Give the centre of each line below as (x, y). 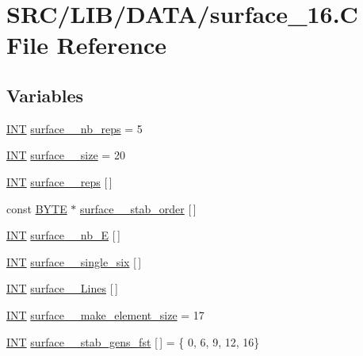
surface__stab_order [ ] (138, 208)
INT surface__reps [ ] (59, 181)
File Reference (87, 45)
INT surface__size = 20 (66, 155)
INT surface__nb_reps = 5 (75, 128)
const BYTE (37, 208)
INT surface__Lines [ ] (62, 288)
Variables (45, 95)
